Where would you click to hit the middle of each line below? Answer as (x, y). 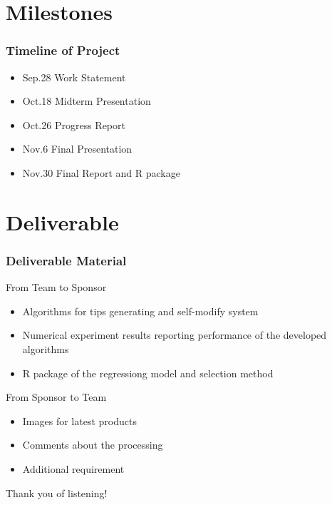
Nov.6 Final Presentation (77, 149)
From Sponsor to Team (56, 397)
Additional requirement (73, 468)
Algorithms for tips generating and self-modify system (140, 311)
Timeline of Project (63, 50)
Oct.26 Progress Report (74, 124)
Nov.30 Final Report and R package (101, 172)
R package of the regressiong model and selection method (148, 373)
